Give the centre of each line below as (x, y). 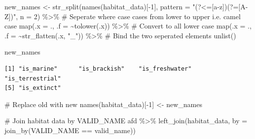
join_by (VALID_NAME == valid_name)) (70, 130)
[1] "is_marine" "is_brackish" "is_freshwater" (98, 69)
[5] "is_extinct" (33, 88)
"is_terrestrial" (33, 78)
